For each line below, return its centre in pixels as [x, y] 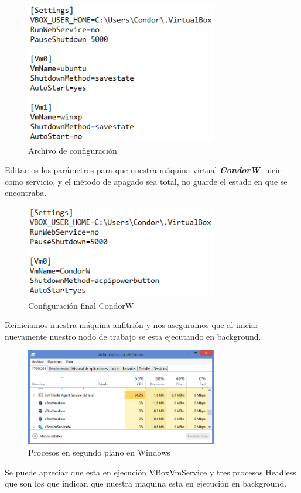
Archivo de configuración [73, 150]
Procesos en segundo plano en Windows [99, 452]
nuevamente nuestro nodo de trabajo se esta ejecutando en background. [133, 336]
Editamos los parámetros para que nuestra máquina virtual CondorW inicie [143, 170]
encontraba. [26, 193]
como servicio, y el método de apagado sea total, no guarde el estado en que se [146, 181]
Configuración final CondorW [81, 305]
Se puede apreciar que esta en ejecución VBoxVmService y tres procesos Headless [150, 472]
